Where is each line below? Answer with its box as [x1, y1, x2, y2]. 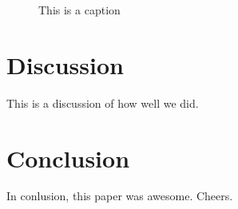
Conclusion [6, 141, 130, 174]
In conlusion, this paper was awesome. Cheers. [6, 187, 233, 204]
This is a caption [38, 2, 121, 18]
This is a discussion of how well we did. [6, 94, 199, 111]
